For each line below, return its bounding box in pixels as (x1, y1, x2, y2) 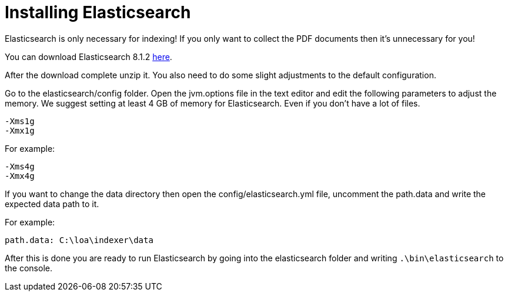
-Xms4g (5, 161, 35, 171)
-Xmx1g (5, 125, 35, 135)
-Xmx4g (5, 171, 35, 181)
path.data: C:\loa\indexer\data (5, 235, 153, 245)
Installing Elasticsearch (5, 2, 191, 22)
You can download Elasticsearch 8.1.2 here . (5, 51, 172, 62)
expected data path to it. (5, 198, 99, 209)
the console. (5, 262, 52, 273)
